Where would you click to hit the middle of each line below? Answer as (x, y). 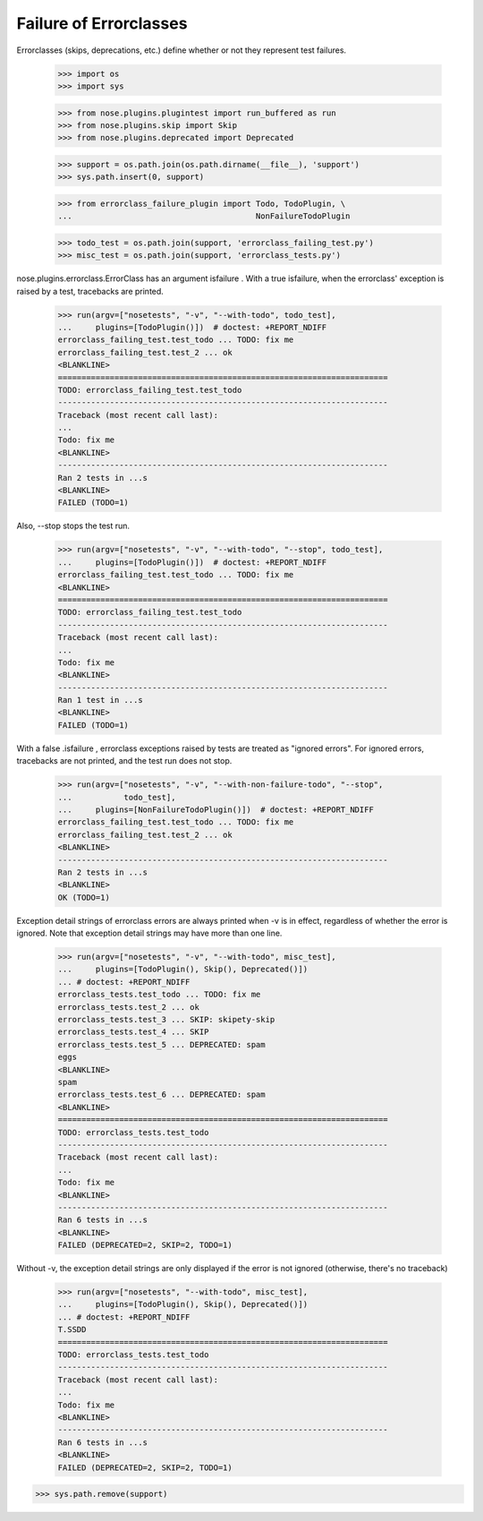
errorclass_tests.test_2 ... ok (129, 1007)
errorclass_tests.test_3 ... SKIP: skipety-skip (166, 1020)
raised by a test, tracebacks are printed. (90, 291)
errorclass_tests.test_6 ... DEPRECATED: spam (161, 1095)
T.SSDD (72, 1330)
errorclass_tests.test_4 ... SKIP (133, 1032)
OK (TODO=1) (84, 897)
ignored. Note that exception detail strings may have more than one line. (149, 933)
